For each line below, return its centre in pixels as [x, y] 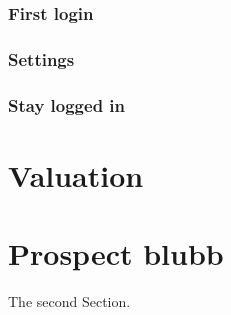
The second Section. [69, 301]
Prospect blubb [116, 253]
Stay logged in [67, 104]
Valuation [76, 174]
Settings [41, 58]
